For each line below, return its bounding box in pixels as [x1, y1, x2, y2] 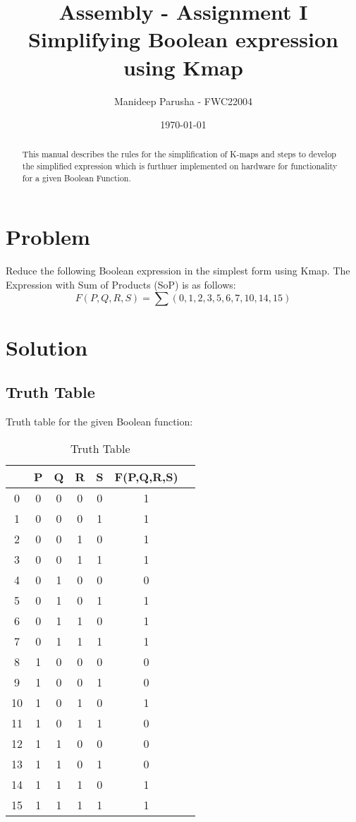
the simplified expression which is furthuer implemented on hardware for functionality [22, 160, 338, 172]
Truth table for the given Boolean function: [6, 414, 193, 429]
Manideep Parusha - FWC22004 [113, 93, 253, 108]
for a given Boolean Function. [22, 171, 131, 183]
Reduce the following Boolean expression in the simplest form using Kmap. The [6, 263, 350, 278]
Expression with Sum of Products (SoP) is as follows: [6, 277, 236, 291]
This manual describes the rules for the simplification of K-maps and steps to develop [22, 148, 336, 160]
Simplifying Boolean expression [28, 25, 338, 54]
